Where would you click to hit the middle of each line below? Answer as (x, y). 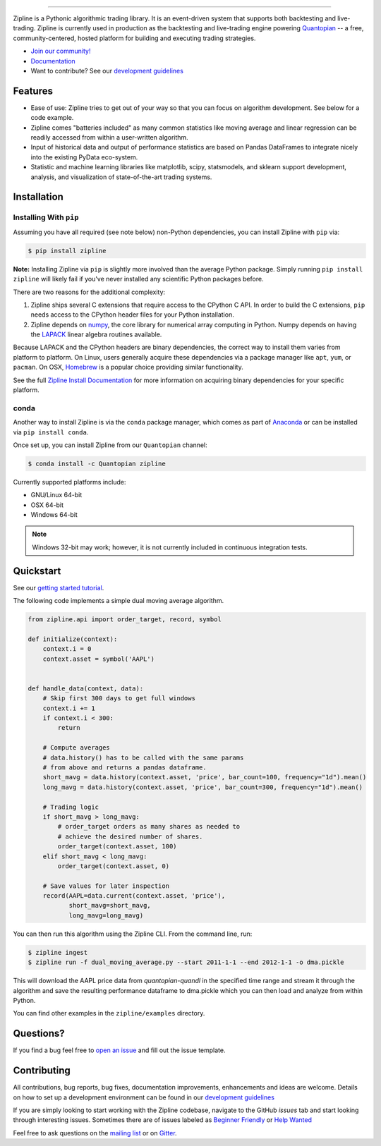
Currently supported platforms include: (69, 482)
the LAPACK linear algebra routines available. (96, 334)
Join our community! (61, 51)
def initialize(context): (73, 639)
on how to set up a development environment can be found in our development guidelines (144, 1097)
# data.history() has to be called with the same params (143, 757)
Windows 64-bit (54, 515)
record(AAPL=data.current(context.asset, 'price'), (134, 896)
